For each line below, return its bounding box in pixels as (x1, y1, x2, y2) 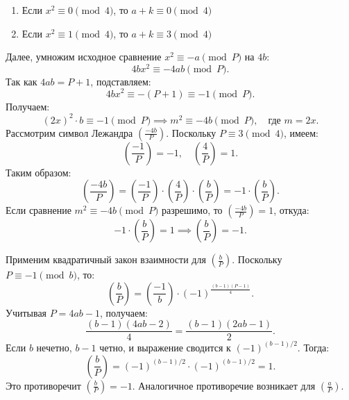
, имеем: (283, 125, 318, 140)
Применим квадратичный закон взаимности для (6, 252, 206, 267)
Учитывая (6, 305, 47, 319)
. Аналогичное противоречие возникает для (132, 378, 316, 392)
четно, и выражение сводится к (99, 340, 231, 354)
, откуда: (273, 203, 309, 217)
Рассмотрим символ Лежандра (6, 125, 133, 140)
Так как (6, 74, 37, 88)
